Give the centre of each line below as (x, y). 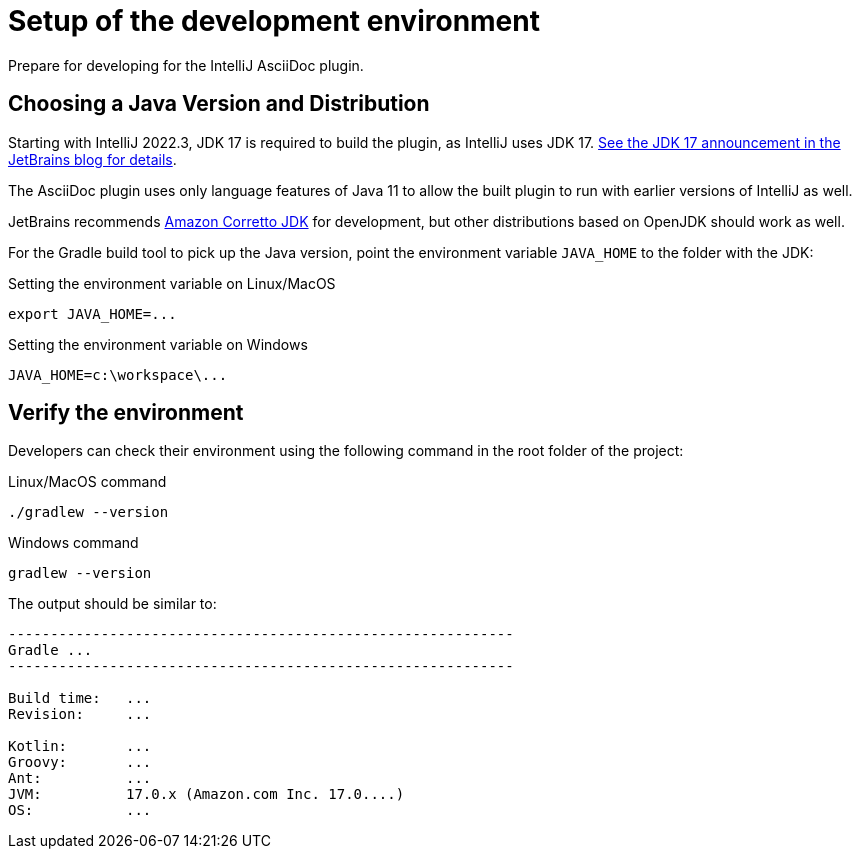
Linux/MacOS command (87, 482)
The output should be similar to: (112, 604)
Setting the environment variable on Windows (158, 344)
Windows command (73, 543)
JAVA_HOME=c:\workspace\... (118, 374)
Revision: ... (80, 714)
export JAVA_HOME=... (92, 313)
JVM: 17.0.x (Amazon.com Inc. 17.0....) (206, 794)
